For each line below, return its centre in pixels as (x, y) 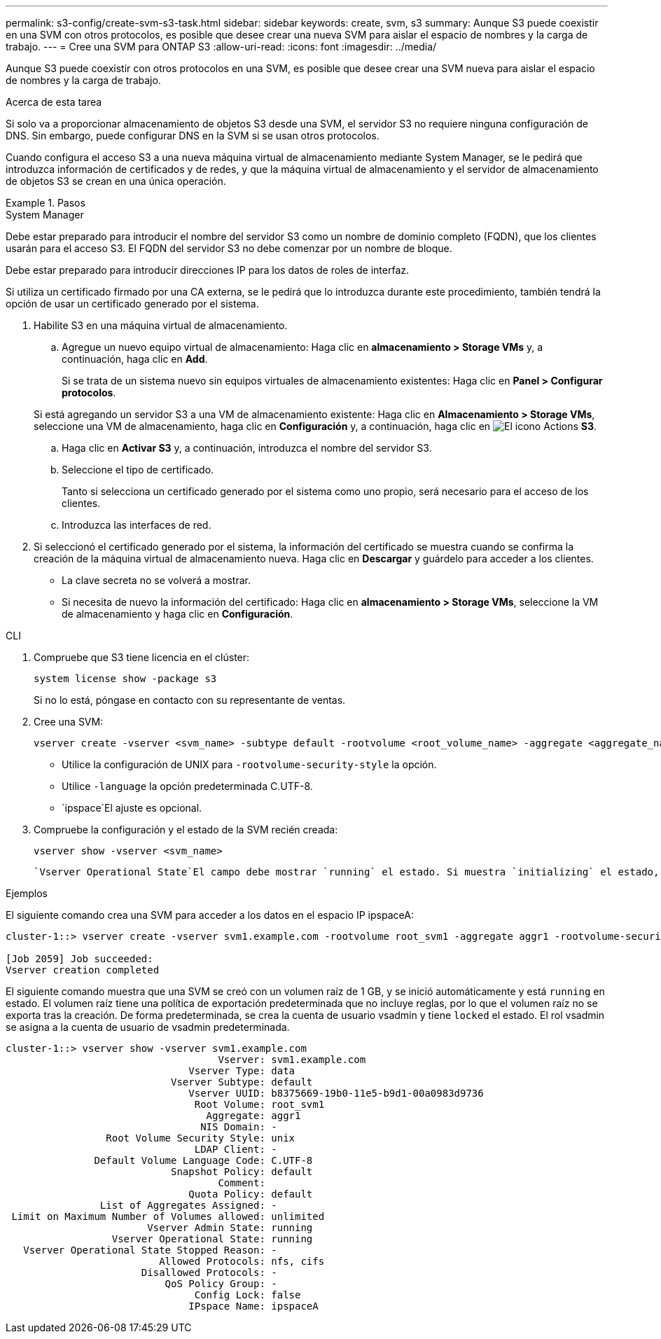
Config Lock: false (248, 1295)
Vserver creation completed (83, 970)
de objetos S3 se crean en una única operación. (116, 181)
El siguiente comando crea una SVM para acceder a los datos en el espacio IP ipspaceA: (210, 915)
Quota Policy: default (251, 1194)
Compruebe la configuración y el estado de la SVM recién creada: (186, 830)
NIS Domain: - (239, 1127)
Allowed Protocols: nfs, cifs (242, 1261)
